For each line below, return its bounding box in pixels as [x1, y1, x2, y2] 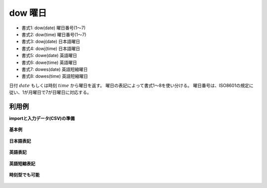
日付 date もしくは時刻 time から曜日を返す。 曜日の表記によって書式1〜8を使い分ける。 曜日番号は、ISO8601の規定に [9, 82, 254, 88]
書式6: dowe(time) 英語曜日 [21, 60, 78, 65]
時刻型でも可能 [9, 172, 40, 178]
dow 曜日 [9, 7, 47, 18]
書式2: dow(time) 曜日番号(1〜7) [21, 31, 87, 37]
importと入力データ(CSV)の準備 [9, 115, 75, 121]
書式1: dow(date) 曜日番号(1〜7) [21, 25, 86, 31]
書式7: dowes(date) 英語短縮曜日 [21, 66, 88, 72]
